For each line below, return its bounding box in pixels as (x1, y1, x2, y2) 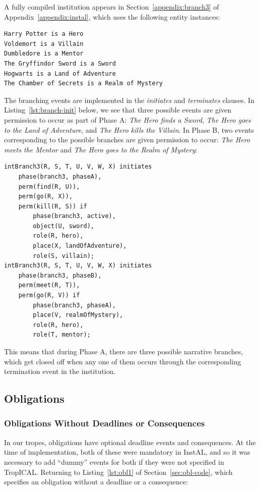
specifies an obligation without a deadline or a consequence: (4, 476, 188, 487)
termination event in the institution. (4, 366, 116, 376)
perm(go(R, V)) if (18, 292, 80, 299)
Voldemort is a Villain (4, 40, 84, 47)
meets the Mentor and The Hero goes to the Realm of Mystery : (4, 144, 198, 154)
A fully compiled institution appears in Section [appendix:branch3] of (4, 2, 219, 12)
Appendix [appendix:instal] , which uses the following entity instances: (4, 11, 220, 22)
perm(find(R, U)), (18, 183, 80, 190)
